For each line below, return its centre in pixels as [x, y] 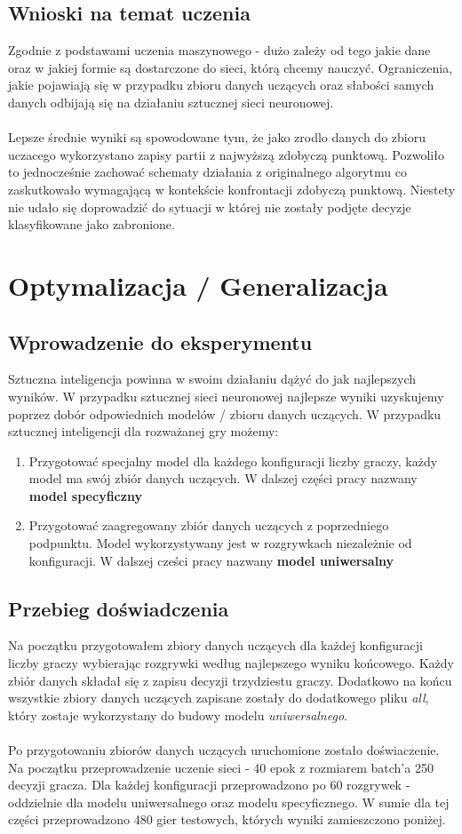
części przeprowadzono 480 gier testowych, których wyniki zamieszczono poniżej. [227, 819]
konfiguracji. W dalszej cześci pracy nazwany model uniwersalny [211, 560]
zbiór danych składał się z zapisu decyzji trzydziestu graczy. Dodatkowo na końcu [230, 680]
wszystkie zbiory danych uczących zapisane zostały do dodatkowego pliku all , [219, 698]
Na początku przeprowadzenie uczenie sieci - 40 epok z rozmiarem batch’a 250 [221, 767]
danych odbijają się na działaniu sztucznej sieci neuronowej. [171, 102]
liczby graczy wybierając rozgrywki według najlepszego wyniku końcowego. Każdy [231, 663]
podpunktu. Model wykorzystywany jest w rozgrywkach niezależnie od [220, 543]
